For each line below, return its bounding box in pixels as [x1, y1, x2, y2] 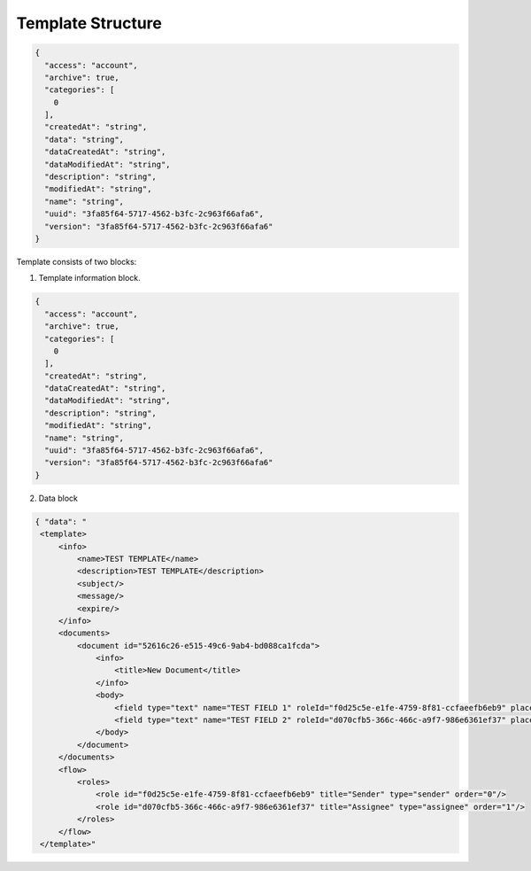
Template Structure [16, 13, 163, 33]
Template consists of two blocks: [16, 256, 137, 267]
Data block [38, 493, 79, 503]
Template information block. [38, 273, 141, 284]
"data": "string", [44, 134, 124, 144]
